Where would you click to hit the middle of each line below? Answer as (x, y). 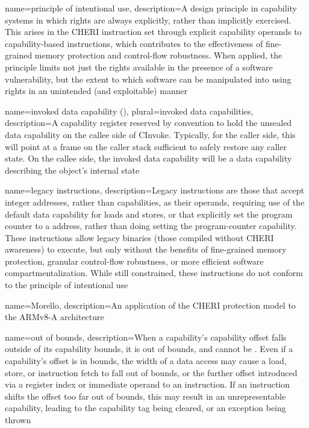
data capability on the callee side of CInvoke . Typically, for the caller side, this (150, 134)
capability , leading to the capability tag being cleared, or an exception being (145, 408)
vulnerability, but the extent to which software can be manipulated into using (148, 79)
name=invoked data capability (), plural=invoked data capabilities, (129, 111)
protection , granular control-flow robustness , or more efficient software (134, 261)
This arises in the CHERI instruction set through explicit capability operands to (153, 32)
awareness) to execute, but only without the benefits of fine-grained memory (146, 249)
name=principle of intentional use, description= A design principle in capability (151, 8)
